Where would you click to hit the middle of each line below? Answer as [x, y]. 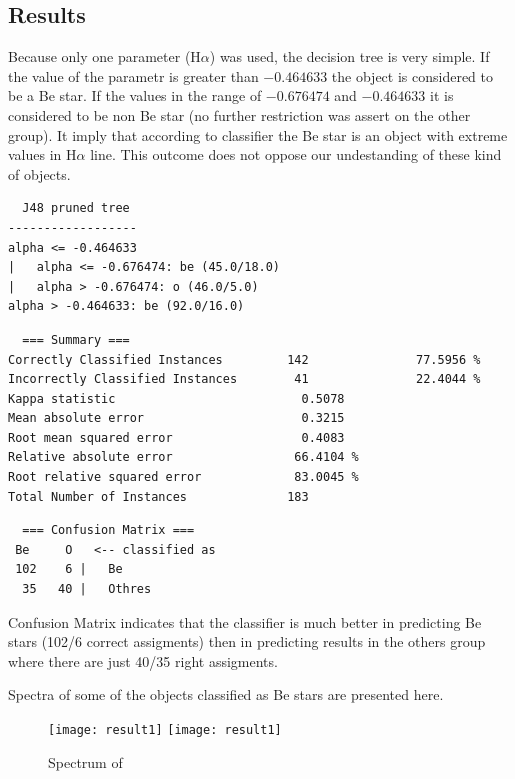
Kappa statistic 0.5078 [176, 398]
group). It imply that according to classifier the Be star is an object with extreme [258, 134]
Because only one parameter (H [104, 56]
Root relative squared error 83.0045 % [183, 477]
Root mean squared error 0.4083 [176, 437]
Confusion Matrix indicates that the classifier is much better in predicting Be [245, 621]
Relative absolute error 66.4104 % [183, 457]
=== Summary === [76, 339]
